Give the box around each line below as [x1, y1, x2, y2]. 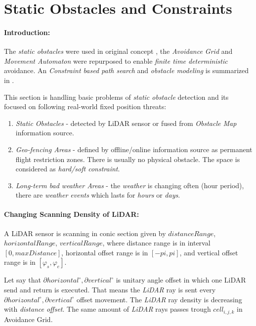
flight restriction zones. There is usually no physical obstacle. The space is [15, 154, 240, 164]
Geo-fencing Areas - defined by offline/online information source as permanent [15, 144, 253, 154]
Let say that [4, 275, 41, 285]
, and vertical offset [179, 247, 238, 257]
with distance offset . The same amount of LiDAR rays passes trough [4, 304, 211, 314]
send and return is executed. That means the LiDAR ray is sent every [4, 285, 216, 295]
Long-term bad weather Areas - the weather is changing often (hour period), [15, 180, 244, 190]
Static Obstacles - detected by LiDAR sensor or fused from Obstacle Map [15, 118, 237, 128]
